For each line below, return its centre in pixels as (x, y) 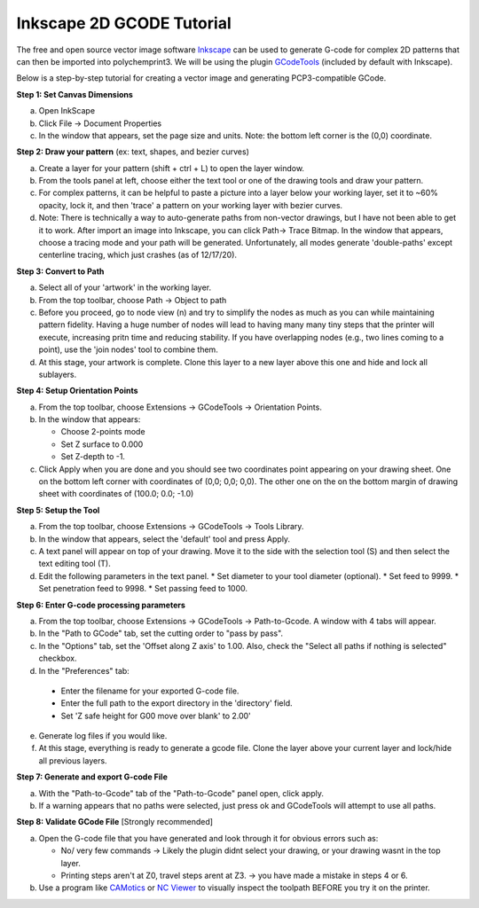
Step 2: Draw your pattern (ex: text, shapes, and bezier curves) (133, 152)
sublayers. (58, 374)
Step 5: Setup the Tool (58, 510)
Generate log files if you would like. (103, 736)
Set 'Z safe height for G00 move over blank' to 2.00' (156, 716)
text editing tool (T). (75, 564)
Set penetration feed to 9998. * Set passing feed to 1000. (143, 589)
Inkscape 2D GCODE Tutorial (124, 23)
